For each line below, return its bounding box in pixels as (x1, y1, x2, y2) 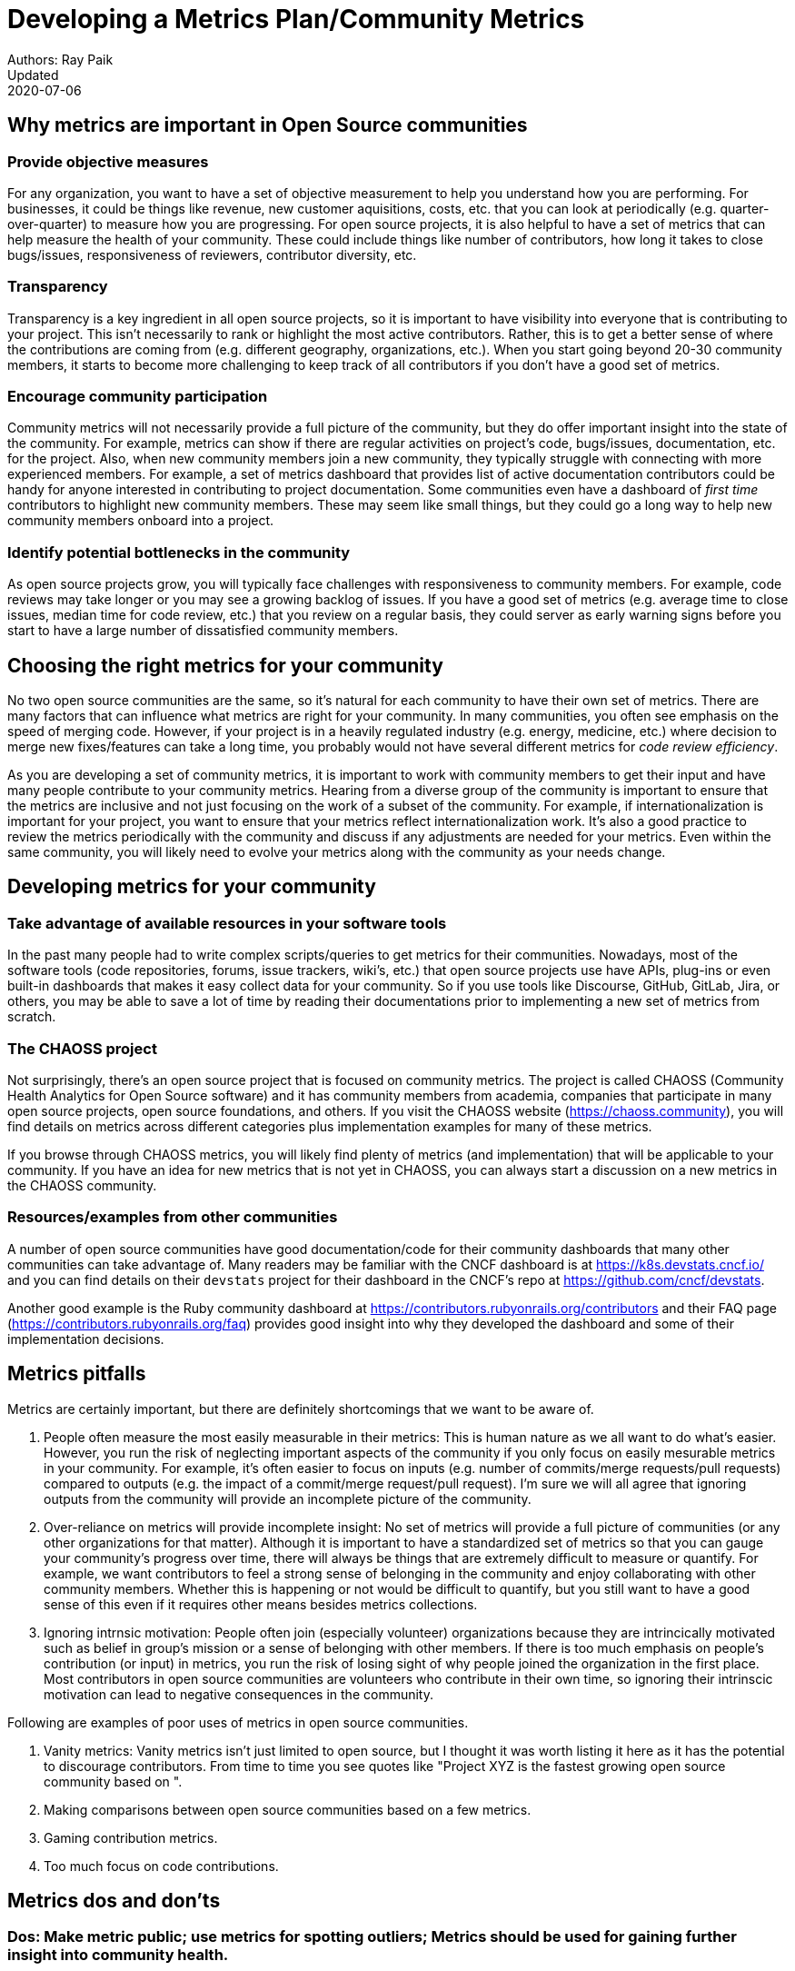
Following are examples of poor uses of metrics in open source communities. (7, 1714, 469, 1730)
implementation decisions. (7, 1330, 164, 1347)
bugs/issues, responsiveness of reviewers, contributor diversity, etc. (7, 246, 417, 263)
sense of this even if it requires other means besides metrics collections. (44, 1596, 478, 1612)
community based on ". (44, 1773, 183, 1789)
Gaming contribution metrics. (44, 1829, 218, 1846)
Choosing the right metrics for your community (7, 653, 443, 677)
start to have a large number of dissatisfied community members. (7, 622, 399, 639)
